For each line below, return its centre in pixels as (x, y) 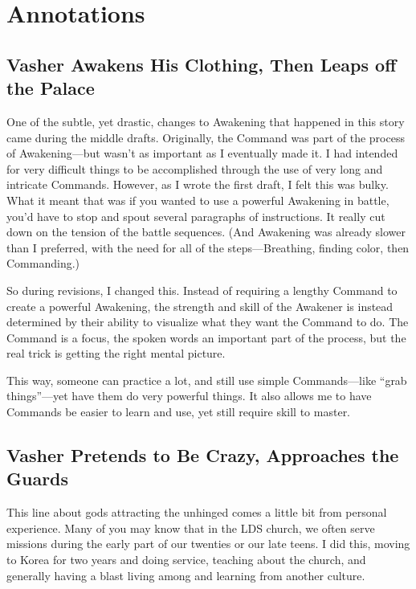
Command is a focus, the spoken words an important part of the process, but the (206, 337)
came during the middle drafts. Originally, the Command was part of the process (206, 137)
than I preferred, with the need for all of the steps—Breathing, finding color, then (208, 247)
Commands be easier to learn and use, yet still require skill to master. (179, 412)
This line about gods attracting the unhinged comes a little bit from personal (197, 512)
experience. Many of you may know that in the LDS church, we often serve (191, 528)
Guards (38, 479)
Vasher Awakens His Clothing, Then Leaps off (202, 64)
